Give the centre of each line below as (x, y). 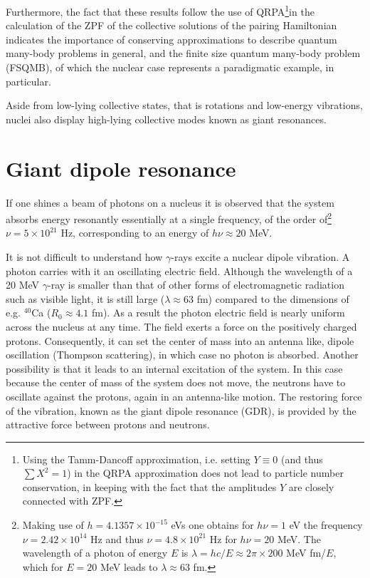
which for (43, 566)
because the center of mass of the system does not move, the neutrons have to (176, 382)
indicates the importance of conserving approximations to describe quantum (171, 39)
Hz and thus (117, 538)
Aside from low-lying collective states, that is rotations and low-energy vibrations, (184, 105)
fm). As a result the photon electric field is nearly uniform (218, 313)
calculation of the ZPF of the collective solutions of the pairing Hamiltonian (171, 25)
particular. (28, 81)
